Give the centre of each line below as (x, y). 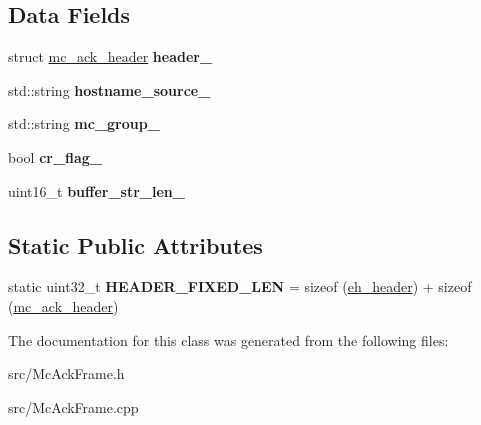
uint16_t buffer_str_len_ (96, 190)
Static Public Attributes (135, 244)
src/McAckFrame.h (66, 373)
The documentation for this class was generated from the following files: (228, 339)
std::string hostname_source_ (109, 89)
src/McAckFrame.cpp (73, 406)
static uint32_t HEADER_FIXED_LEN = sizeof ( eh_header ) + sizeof (240, 286)
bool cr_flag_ (55, 156)
